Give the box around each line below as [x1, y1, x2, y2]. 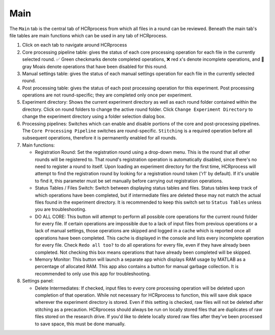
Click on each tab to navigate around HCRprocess [22, 42, 127, 48]
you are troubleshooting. [35, 206, 87, 212]
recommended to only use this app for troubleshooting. [35, 271, 151, 277]
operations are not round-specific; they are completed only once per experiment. [22, 92, 193, 98]
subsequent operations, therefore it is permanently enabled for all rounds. [22, 135, 177, 141]
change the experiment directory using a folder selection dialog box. [22, 113, 166, 119]
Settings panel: [22, 278, 54, 284]
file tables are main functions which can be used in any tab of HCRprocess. [9, 32, 168, 38]
